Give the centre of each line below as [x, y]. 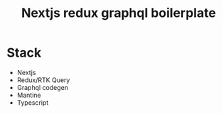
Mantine [29, 95]
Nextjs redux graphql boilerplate [119, 13]
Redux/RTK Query [43, 80]
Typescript [33, 102]
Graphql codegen [43, 87]
